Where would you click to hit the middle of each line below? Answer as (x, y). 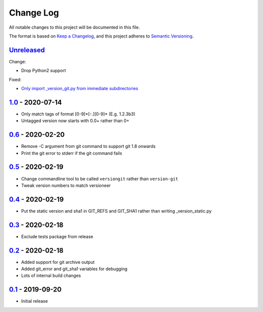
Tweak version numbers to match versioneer (66, 185)
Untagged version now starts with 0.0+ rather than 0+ (75, 121)
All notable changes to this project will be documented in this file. (75, 27)
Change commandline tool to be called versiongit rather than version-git (100, 179)
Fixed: (15, 79)
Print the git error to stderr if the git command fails (72, 153)
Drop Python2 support (44, 71)
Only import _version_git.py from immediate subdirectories (80, 89)
